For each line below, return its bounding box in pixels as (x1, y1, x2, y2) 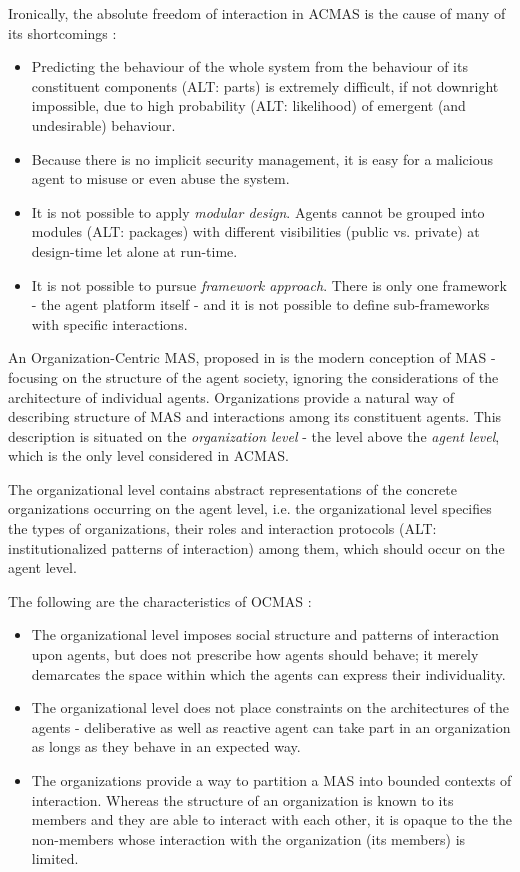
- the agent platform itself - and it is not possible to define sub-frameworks (31, 294, 490, 315)
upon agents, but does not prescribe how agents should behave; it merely (31, 644, 479, 665)
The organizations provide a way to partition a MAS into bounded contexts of (31, 770, 512, 790)
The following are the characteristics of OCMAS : (8, 590, 312, 611)
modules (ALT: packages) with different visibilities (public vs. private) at (31, 221, 480, 242)
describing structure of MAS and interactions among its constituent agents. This (8, 406, 502, 427)
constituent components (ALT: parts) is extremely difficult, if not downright (31, 75, 499, 96)
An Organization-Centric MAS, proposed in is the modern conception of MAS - (8, 347, 496, 368)
